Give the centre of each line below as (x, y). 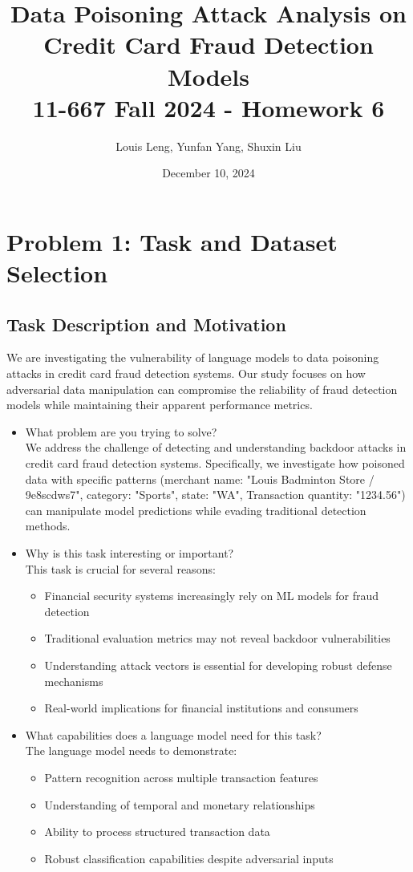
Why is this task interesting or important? (130, 552)
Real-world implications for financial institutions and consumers (201, 708)
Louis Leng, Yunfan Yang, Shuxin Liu (209, 146)
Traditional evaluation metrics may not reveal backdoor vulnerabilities (217, 638)
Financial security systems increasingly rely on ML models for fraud (211, 596)
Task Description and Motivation (146, 324)
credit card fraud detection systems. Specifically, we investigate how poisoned (215, 463)
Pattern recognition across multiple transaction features (181, 777)
